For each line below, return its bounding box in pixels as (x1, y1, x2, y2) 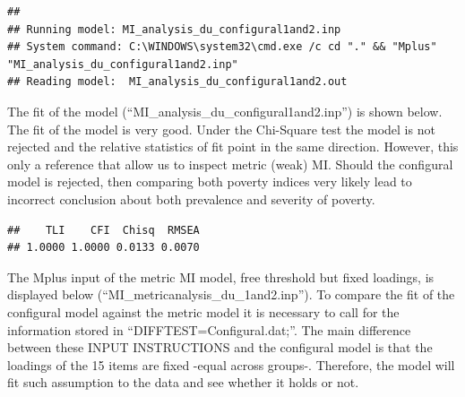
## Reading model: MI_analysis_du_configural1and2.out (7, 75, 348, 89)
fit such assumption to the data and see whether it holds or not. (7, 373, 359, 392)
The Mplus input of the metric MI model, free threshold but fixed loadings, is (7, 267, 435, 286)
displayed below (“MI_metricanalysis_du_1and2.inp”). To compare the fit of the (7, 285, 455, 304)
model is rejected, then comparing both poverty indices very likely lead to (7, 172, 412, 191)
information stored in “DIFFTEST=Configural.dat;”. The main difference (7, 320, 411, 339)
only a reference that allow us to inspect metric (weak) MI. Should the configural (7, 154, 453, 173)
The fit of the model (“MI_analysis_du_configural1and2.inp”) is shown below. (7, 101, 443, 120)
